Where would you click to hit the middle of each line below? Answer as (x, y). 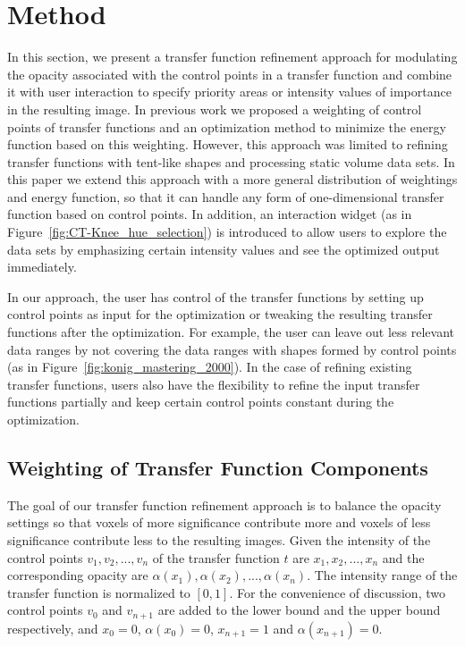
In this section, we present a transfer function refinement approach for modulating (232, 57)
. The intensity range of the (382, 575)
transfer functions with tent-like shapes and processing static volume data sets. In (231, 161)
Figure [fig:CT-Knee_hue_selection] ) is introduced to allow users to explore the (227, 232)
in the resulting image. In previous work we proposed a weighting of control (215, 109)
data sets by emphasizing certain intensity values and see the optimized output (224, 249)
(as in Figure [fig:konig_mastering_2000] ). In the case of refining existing (210, 367)
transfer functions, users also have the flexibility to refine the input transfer (214, 384)
